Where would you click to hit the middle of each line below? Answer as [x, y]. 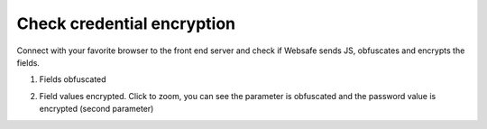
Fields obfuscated [73, 79]
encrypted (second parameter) [96, 109]
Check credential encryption [126, 23]
